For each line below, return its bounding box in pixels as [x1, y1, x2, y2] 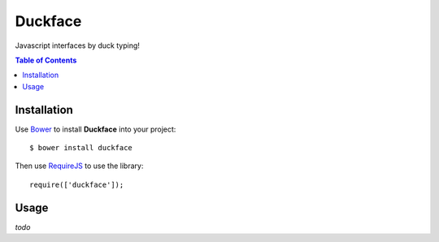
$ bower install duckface [29, 143, 133, 153]
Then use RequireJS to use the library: [15, 161, 144, 171]
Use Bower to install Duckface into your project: [15, 124, 176, 134]
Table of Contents [15, 55, 77, 65]
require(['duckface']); [29, 179, 124, 189]
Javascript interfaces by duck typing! [15, 41, 140, 50]
